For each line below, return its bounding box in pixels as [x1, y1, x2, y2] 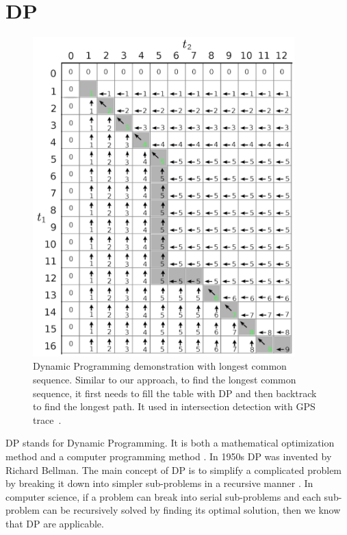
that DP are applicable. [5, 516, 104, 530]
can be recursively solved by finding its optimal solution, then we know [42, 503, 341, 517]
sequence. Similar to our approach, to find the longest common [33, 372, 296, 387]
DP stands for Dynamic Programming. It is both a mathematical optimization [5, 436, 335, 450]
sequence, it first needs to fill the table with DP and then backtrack [33, 385, 317, 400]
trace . [33, 412, 62, 427]
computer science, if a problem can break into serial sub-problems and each [5, 489, 321, 503]
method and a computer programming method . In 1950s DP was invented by [5, 449, 332, 464]
